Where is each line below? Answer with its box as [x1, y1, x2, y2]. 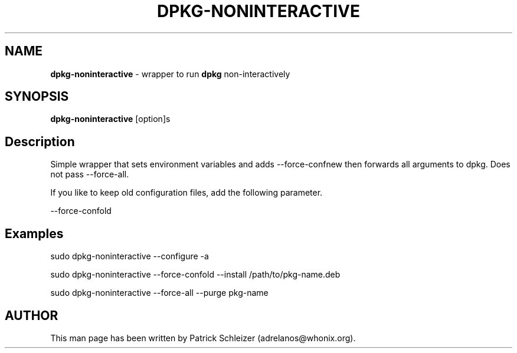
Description [5, 134, 75, 149]
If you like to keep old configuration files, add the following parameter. [50, 187, 323, 198]
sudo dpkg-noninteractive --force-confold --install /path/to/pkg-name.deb [50, 269, 341, 280]
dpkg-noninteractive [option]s [50, 114, 171, 124]
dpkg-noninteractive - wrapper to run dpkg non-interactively [50, 68, 290, 79]
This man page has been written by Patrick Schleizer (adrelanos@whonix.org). [50, 332, 356, 343]
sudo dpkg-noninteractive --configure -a [50, 251, 209, 262]
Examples [5, 226, 64, 241]
